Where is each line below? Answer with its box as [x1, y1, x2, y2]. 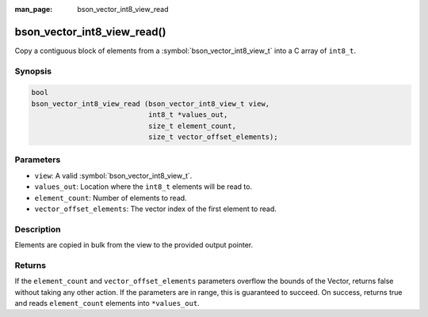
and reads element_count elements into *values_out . [14, 298, 200, 308]
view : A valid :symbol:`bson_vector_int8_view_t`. [34, 171, 193, 180]
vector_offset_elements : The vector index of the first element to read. [34, 204, 277, 213]
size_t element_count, [147, 121, 237, 130]
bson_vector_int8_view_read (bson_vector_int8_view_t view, [31, 99, 270, 108]
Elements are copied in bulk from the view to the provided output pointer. [14, 240, 254, 250]
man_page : [14, 5, 53, 13]
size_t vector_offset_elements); [147, 133, 278, 142]
